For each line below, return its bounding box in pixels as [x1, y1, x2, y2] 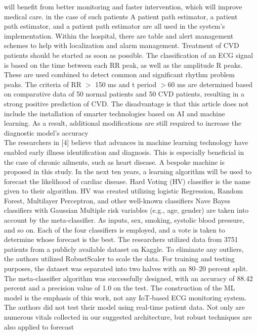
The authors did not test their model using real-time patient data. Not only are [4, 302, 245, 312]
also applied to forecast [4, 321, 74, 332]
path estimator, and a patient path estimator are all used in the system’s [4, 21, 225, 31]
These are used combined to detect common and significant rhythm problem [4, 69, 235, 80]
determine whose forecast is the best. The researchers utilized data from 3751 [4, 234, 238, 244]
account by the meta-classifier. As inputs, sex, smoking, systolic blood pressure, [4, 215, 245, 225]
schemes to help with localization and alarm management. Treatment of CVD [4, 40, 239, 50]
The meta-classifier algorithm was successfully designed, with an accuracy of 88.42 [4, 273, 253, 283]
